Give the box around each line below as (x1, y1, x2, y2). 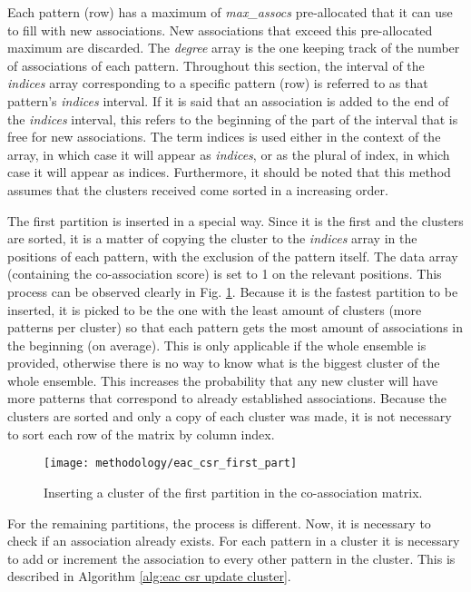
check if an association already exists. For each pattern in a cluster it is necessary (7, 531, 460, 550)
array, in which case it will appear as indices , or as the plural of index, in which (7, 144, 450, 163)
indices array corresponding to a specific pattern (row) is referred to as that (7, 74, 428, 93)
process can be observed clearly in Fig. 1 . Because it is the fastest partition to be (7, 281, 458, 301)
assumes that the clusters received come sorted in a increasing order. (7, 180, 388, 199)
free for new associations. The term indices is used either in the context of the (7, 127, 441, 146)
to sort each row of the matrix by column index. (7, 424, 275, 443)
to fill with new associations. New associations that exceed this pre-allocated (7, 20, 433, 39)
